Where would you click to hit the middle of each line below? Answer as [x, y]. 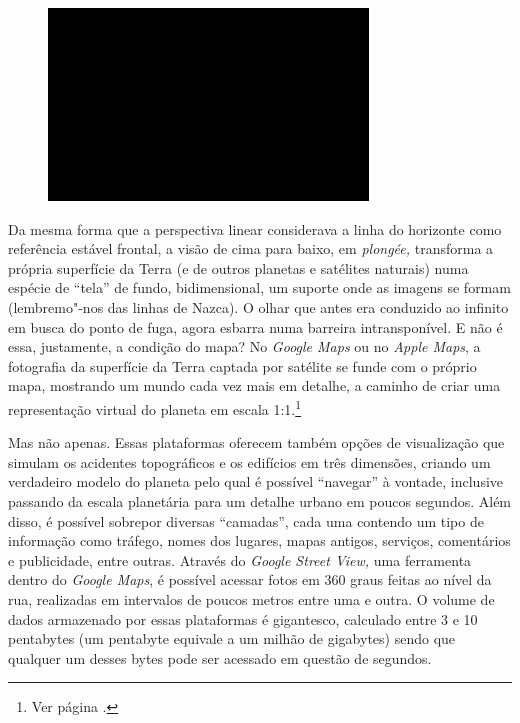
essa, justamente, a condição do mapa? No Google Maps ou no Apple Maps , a [244, 346]
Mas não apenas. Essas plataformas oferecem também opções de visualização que [256, 442]
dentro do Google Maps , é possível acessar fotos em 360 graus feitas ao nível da [250, 579]
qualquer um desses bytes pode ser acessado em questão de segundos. [220, 657]
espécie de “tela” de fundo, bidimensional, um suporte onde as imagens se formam [259, 287]
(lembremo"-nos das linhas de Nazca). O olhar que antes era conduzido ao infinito [258, 306]
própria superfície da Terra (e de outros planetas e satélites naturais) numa [238, 267]
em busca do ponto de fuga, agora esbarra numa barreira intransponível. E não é [255, 326]
